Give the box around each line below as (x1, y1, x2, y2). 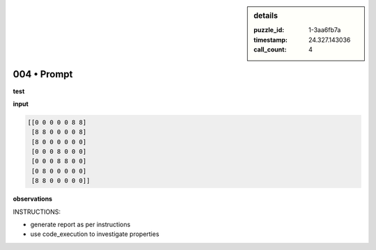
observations (13, 195, 52, 203)
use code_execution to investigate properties (30, 230, 159, 238)
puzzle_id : (253, 26, 285, 34)
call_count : (253, 45, 287, 54)
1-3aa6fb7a (308, 26, 341, 34)
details (253, 11, 279, 20)
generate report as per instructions (30, 220, 131, 229)
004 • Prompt (13, 68, 73, 80)
